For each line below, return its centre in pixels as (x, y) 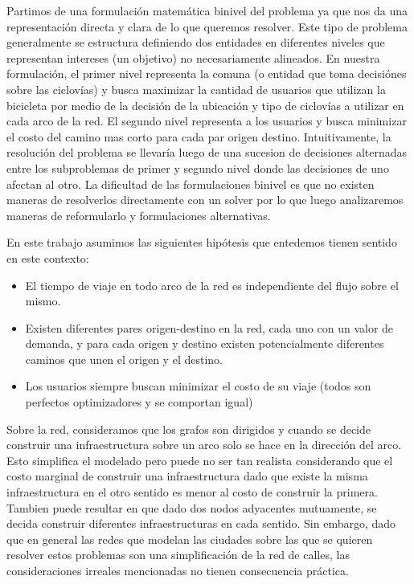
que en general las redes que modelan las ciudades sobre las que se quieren (190, 539)
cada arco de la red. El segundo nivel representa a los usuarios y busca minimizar (207, 121)
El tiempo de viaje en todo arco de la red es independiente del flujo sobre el (212, 285)
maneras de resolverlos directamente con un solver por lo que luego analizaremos (205, 200)
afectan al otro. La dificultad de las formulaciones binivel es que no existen (191, 184)
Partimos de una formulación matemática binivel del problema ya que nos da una (207, 10)
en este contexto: (48, 257)
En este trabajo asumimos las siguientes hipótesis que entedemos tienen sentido (202, 242)
